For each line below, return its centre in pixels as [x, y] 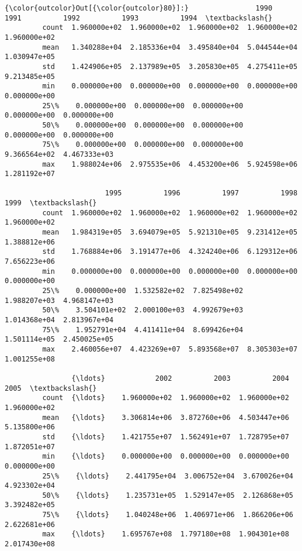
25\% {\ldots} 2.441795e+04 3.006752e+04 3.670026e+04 [168, 476]
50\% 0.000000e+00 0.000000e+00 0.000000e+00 [143, 125]
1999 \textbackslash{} [51, 203]
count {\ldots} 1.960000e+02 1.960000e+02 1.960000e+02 [166, 398]
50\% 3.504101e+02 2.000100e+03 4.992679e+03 [143, 310]
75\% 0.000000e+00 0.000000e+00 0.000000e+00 [143, 145]
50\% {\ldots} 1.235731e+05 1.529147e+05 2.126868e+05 [168, 495]
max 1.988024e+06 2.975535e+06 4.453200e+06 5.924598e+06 [170, 164]
